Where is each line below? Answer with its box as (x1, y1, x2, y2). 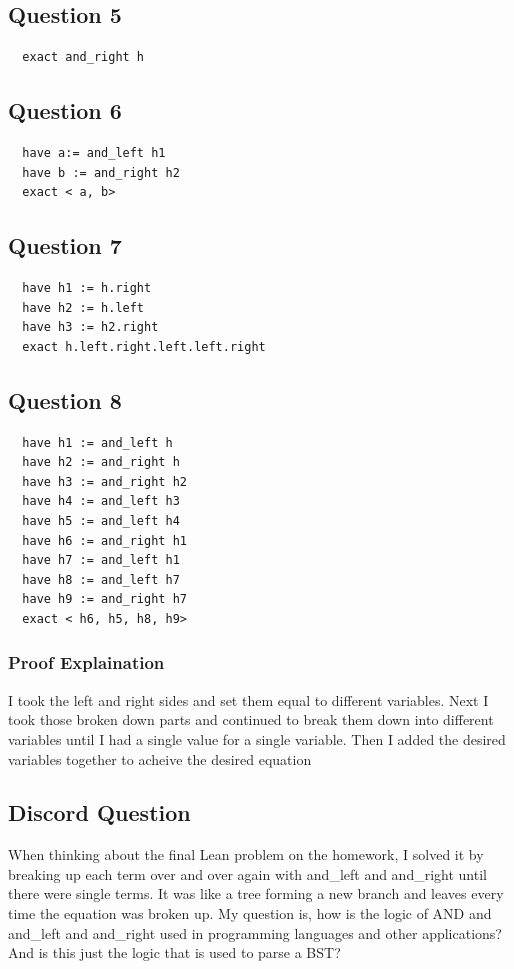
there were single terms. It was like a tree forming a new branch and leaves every (8, 883, 504, 904)
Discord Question (8, 797, 191, 828)
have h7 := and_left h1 (22, 553, 180, 568)
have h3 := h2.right (22, 320, 159, 335)
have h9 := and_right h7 (22, 592, 187, 607)
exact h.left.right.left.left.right (22, 339, 266, 354)
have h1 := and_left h (22, 435, 173, 450)
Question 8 (8, 384, 122, 415)
